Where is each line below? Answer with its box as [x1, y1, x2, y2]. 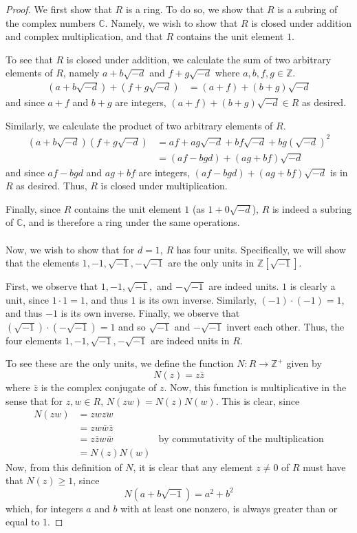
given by [286, 356, 322, 370]
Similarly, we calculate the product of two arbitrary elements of [6, 118, 273, 132]
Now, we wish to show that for [6, 242, 135, 256]
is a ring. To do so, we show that [125, 2, 264, 16]
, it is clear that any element [133, 459, 253, 474]
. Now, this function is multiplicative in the [164, 380, 347, 395]
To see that [6, 52, 53, 66]
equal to [6, 514, 40, 529]
